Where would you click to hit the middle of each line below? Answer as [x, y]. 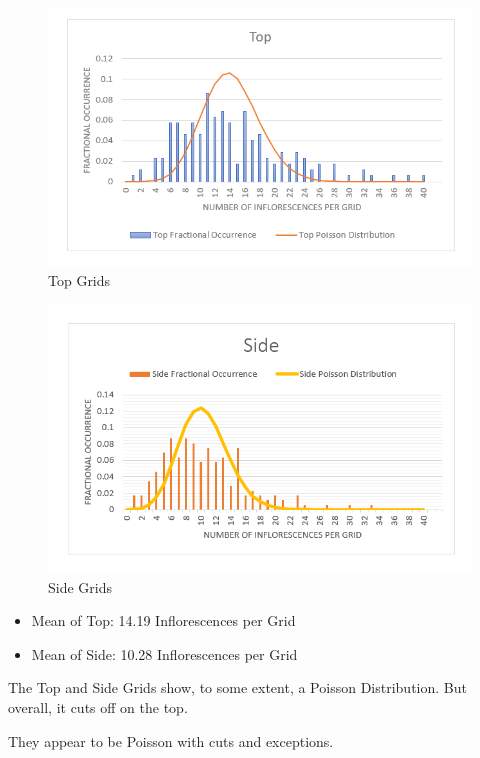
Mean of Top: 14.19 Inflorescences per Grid [163, 620]
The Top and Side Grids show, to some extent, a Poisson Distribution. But [237, 687]
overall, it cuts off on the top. [98, 707]
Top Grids [79, 279]
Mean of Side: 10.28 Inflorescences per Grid [164, 653]
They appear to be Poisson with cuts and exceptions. [171, 740]
